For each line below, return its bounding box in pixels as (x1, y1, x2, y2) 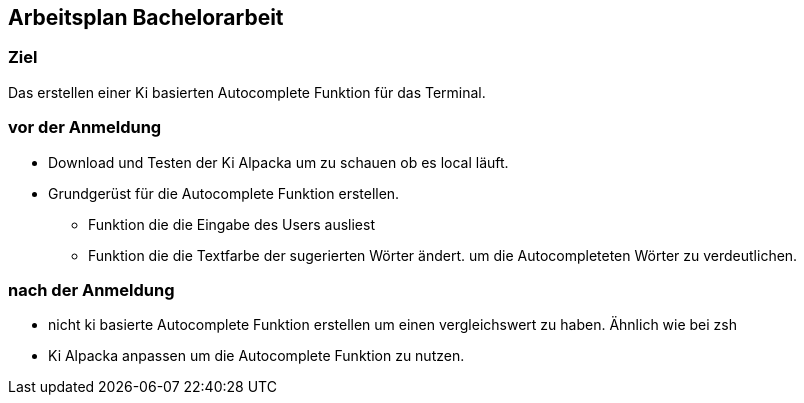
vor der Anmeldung (8, 117, 162, 138)
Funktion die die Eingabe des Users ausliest (88, 215, 375, 233)
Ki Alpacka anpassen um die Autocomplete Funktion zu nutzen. (48, 347, 465, 365)
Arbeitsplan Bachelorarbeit (8, 5, 284, 30)
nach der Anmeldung (8, 279, 175, 300)
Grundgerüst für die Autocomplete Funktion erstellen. (48, 184, 400, 202)
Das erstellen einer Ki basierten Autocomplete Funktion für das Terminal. (8, 83, 486, 101)
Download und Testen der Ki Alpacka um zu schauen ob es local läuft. (48, 153, 509, 171)
